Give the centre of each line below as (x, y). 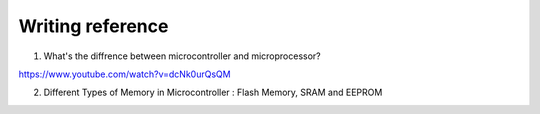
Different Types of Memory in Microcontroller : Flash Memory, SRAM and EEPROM (213, 92)
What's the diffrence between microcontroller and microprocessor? (182, 56)
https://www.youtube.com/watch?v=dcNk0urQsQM (124, 74)
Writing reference (93, 26)
